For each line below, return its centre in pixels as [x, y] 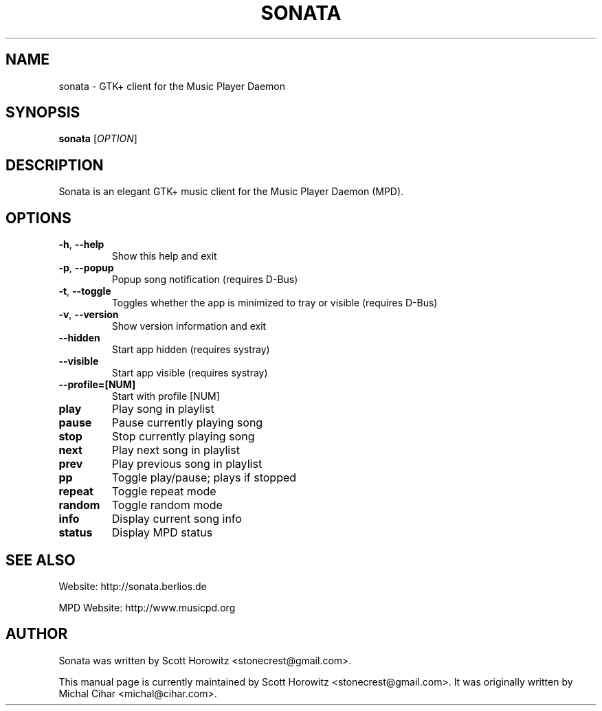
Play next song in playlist [176, 450]
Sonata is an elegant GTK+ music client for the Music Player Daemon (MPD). [231, 192]
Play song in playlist [163, 409]
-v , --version [89, 315]
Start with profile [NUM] [166, 396]
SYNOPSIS [43, 113]
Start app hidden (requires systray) [191, 350]
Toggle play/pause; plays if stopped [204, 478]
